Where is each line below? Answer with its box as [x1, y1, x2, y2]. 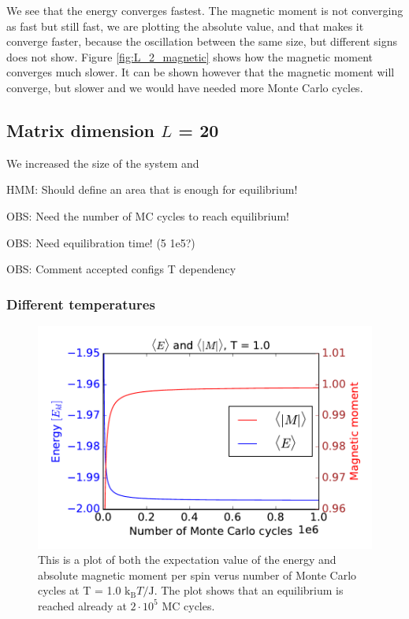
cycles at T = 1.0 [38, 582, 121, 599]
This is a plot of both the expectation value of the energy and [38, 551, 336, 568]
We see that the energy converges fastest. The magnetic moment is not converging [6, 2, 403, 18]
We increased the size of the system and [6, 154, 199, 171]
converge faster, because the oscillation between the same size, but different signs [6, 33, 398, 50]
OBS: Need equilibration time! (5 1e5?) [6, 234, 195, 250]
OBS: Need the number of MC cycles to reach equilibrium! [6, 207, 289, 224]
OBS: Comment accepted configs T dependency [6, 261, 236, 277]
